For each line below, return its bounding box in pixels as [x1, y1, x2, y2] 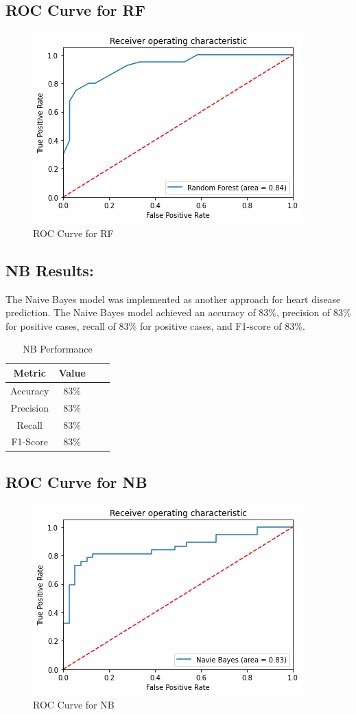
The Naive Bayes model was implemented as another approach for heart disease [5, 291, 341, 306]
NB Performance [23, 342, 93, 356]
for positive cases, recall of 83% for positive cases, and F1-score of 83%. [5, 318, 305, 333]
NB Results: [5, 259, 94, 280]
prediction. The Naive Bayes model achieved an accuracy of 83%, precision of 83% [5, 305, 351, 320]
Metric [13, 365, 46, 379]
